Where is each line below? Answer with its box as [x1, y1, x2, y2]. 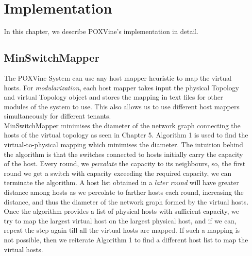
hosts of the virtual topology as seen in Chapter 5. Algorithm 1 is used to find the [4, 130, 248, 140]
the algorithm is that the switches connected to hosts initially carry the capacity [4, 149, 243, 159]
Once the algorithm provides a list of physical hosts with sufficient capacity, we [4, 206, 239, 216]
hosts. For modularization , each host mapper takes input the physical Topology [4, 82, 239, 92]
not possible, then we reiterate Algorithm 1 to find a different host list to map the [4, 235, 248, 245]
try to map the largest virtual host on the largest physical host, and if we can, [4, 215, 236, 225]
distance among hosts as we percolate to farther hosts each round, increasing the [4, 187, 244, 197]
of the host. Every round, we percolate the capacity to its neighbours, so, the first [4, 158, 246, 169]
